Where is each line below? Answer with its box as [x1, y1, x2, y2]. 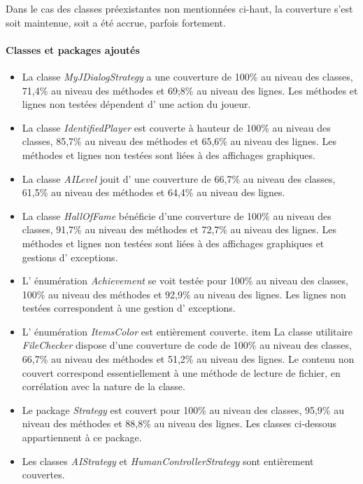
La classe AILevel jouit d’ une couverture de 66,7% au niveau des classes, [22, 171, 336, 186]
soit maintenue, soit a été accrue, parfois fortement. [6, 15, 226, 29]
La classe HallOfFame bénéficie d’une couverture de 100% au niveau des [22, 208, 332, 223]
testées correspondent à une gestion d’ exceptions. [22, 300, 236, 315]
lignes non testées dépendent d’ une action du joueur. [22, 97, 251, 111]
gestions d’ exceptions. [22, 249, 118, 264]
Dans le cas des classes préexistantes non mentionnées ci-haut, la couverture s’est [6, 1, 353, 15]
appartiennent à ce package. [22, 430, 142, 445]
